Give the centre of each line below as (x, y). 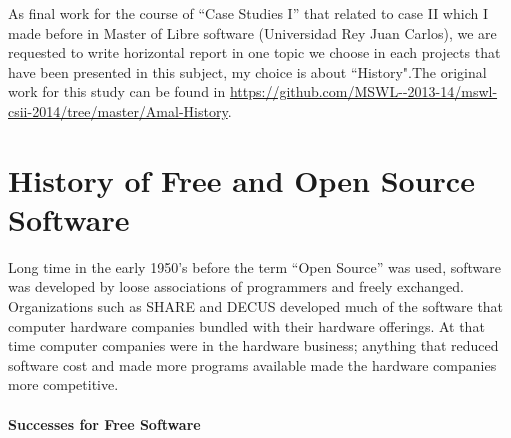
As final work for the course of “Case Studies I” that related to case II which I (248, 13)
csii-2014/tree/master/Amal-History (118, 110)
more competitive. (63, 384)
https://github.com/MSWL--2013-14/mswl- (363, 91)
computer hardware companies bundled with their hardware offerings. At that (246, 325)
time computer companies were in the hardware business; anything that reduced (253, 345)
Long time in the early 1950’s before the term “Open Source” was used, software (254, 266)
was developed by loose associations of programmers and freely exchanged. (236, 286)
